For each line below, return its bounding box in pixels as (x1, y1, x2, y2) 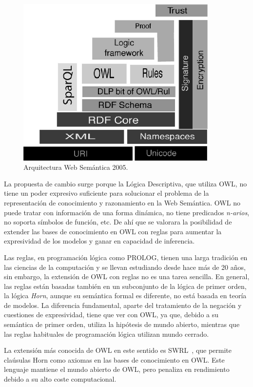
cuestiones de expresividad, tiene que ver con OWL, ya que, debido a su (4, 309, 219, 320)
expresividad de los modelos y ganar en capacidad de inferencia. (4, 236, 195, 246)
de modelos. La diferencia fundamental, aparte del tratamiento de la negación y (4, 300, 242, 310)
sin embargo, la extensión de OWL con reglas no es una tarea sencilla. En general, (4, 271, 250, 282)
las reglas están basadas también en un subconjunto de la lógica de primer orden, (4, 281, 247, 291)
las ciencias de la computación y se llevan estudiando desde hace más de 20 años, (4, 262, 246, 272)
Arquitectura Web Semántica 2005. (23, 162, 128, 172)
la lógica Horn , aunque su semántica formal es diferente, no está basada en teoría (4, 290, 247, 301)
